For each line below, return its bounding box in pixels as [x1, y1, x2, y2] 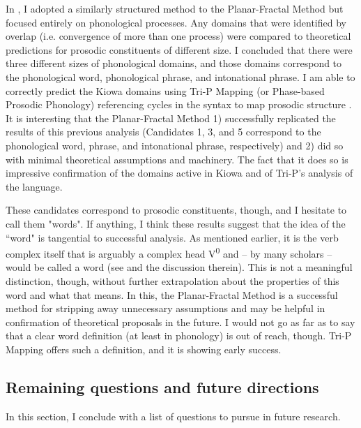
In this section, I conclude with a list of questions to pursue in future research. [6, 408, 341, 423]
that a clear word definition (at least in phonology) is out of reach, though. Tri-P [6, 328, 352, 343]
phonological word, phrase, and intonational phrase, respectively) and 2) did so [6, 138, 344, 152]
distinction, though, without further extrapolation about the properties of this [6, 273, 339, 288]
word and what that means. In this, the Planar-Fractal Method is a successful [6, 287, 338, 302]
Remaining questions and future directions [6, 376, 319, 397]
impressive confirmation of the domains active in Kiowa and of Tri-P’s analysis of [6, 165, 353, 180]
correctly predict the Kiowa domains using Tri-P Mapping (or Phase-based [6, 83, 325, 98]
